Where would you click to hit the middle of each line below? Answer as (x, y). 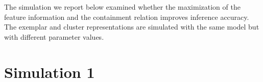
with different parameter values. (54, 36)
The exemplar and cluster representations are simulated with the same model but (132, 27)
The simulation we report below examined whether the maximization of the (122, 7)
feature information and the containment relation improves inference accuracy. (127, 17)
